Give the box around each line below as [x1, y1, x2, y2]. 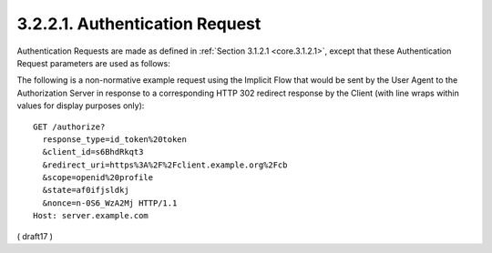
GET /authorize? [33, 121, 106, 132]
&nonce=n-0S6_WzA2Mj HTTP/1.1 [42, 197, 178, 208]
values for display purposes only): [16, 100, 145, 111]
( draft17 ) [16, 230, 54, 241]
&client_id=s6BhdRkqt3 [42, 147, 144, 157]
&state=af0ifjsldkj [42, 185, 129, 196]
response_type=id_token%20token [42, 134, 187, 145]
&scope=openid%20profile [42, 173, 154, 183]
